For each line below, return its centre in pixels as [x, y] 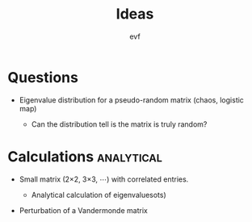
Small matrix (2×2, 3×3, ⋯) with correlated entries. [104, 179]
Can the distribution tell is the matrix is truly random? [119, 124]
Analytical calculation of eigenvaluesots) [99, 195]
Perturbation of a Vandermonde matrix [84, 210]
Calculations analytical [85, 156]
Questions [43, 77]
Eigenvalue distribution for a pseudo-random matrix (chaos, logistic [131, 100]
